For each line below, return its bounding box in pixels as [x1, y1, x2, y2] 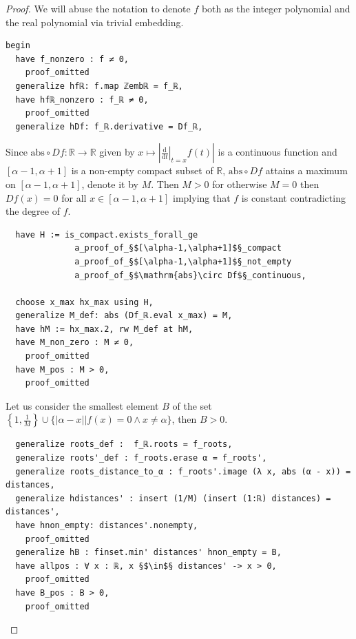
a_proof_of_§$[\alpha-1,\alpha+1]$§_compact [74, 243, 282, 253]
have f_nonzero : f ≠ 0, [15, 54, 129, 64]
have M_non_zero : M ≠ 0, [15, 337, 134, 348]
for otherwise [212, 176, 267, 191]
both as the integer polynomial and [201, 1, 350, 15]
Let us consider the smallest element [6, 398, 159, 412]
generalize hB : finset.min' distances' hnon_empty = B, [15, 547, 282, 558]
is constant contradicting [241, 190, 346, 205]
